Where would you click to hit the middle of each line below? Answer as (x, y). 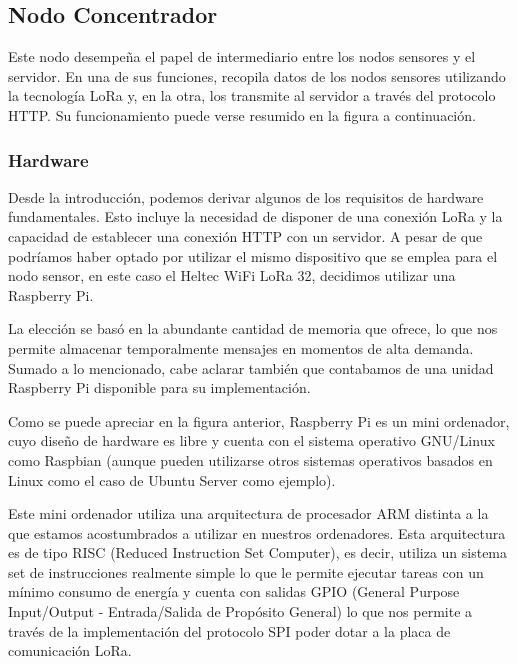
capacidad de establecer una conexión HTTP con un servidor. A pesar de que (245, 235)
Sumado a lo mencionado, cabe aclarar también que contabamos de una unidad (251, 367)
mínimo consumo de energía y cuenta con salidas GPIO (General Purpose (234, 591)
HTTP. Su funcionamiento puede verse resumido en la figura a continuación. (242, 114)
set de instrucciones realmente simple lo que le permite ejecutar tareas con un (246, 571)
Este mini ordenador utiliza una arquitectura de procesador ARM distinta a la (248, 513)
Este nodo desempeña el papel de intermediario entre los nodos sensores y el (242, 56)
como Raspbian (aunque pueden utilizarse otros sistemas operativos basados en (250, 459)
